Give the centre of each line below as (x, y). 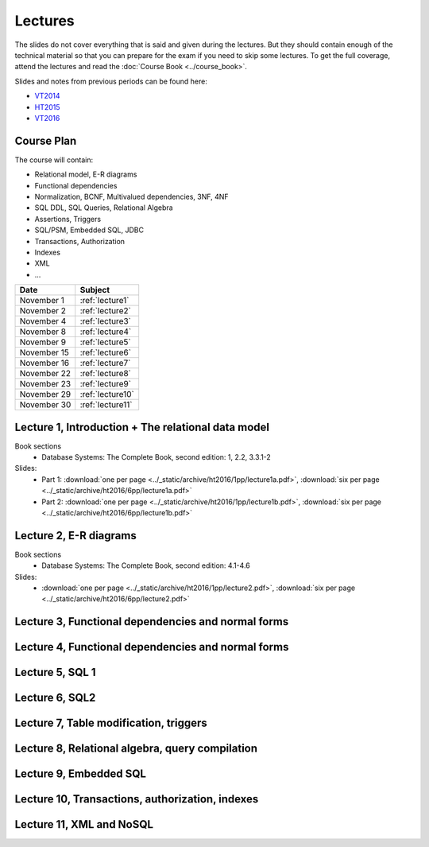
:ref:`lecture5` (105, 342)
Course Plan (46, 140)
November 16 (44, 363)
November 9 (43, 342)
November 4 (43, 321)
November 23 (45, 384)
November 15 (44, 352)
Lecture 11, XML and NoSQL (84, 824)
